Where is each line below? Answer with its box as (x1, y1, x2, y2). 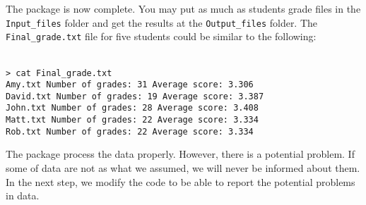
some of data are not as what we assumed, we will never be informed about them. (6, 161, 360, 175)
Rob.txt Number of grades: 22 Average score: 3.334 (6, 126, 254, 137)
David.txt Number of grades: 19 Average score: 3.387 (6, 91, 264, 101)
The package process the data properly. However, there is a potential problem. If (6, 147, 355, 161)
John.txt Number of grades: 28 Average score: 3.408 (6, 103, 259, 113)
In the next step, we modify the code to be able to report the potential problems (6, 174, 355, 189)
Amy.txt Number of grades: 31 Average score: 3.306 (6, 80, 254, 90)
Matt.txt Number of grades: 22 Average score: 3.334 (6, 115, 259, 125)
